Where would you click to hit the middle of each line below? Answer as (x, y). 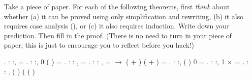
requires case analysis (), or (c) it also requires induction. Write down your (117, 26)
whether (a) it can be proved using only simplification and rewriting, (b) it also (124, 16)
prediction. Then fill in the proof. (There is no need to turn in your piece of (118, 35)
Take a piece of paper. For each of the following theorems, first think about (117, 6)
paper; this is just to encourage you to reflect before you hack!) (99, 45)
